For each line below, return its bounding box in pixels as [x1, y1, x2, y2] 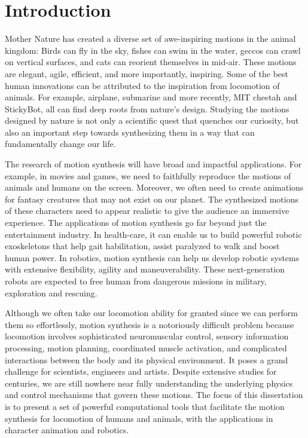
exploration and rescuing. [5, 286, 97, 299]
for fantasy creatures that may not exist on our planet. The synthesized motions [5, 192, 298, 205]
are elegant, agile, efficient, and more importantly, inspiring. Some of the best [5, 67, 288, 79]
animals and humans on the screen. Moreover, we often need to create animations [5, 181, 304, 194]
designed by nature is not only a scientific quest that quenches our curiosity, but [5, 114, 299, 127]
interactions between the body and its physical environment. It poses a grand [5, 353, 288, 366]
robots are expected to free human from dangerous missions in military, [5, 275, 267, 287]
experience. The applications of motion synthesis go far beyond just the [5, 216, 267, 229]
